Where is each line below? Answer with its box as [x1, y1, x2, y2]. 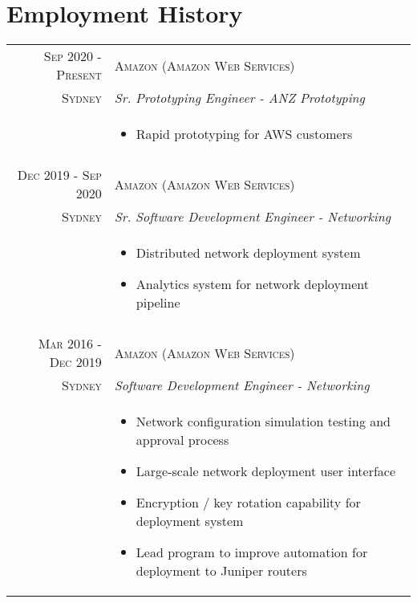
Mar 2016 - [38, 334, 102, 353]
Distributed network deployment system [136, 243, 361, 263]
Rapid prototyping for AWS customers [136, 124, 353, 144]
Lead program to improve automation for [136, 543, 368, 562]
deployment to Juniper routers [136, 561, 307, 581]
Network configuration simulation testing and [136, 412, 391, 431]
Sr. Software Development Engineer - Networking [114, 207, 391, 226]
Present [56, 65, 102, 84]
